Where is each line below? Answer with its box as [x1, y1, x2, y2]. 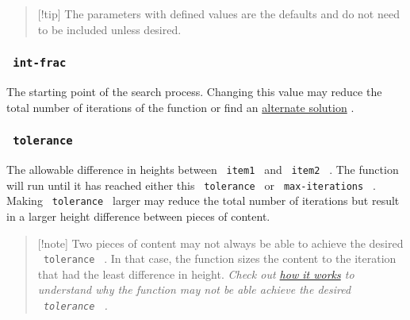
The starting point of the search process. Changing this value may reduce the [6, 83, 382, 99]
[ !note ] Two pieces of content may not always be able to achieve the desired [37, 234, 404, 251]
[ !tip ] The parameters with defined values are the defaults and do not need [37, 6, 400, 21]
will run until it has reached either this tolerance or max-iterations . [6, 176, 376, 193]
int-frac [13, 56, 67, 70]
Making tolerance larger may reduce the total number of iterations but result [6, 192, 400, 209]
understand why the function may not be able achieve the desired [37, 281, 351, 298]
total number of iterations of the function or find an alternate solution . [6, 98, 354, 115]
